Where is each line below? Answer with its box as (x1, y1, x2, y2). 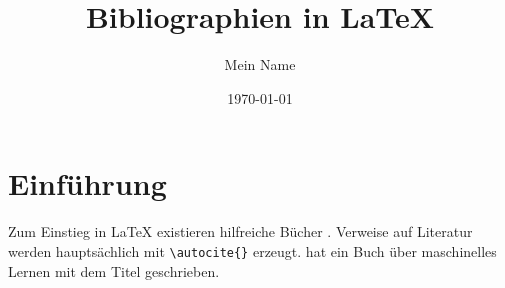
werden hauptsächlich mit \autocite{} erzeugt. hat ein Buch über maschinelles (8, 240, 497, 261)
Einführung (8, 163, 167, 204)
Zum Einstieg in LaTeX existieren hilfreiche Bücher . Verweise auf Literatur (8, 221, 473, 242)
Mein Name (224, 54, 296, 75)
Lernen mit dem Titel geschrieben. (8, 260, 220, 281)
